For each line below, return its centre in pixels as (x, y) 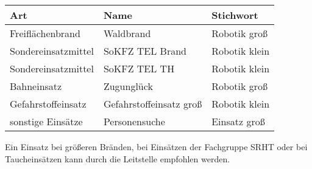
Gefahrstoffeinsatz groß (153, 104)
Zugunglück (128, 86)
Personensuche (134, 121)
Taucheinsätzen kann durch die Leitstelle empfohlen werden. (118, 158)
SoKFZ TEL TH (139, 68)
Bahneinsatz (36, 86)
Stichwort (235, 15)
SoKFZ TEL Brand (145, 51)
